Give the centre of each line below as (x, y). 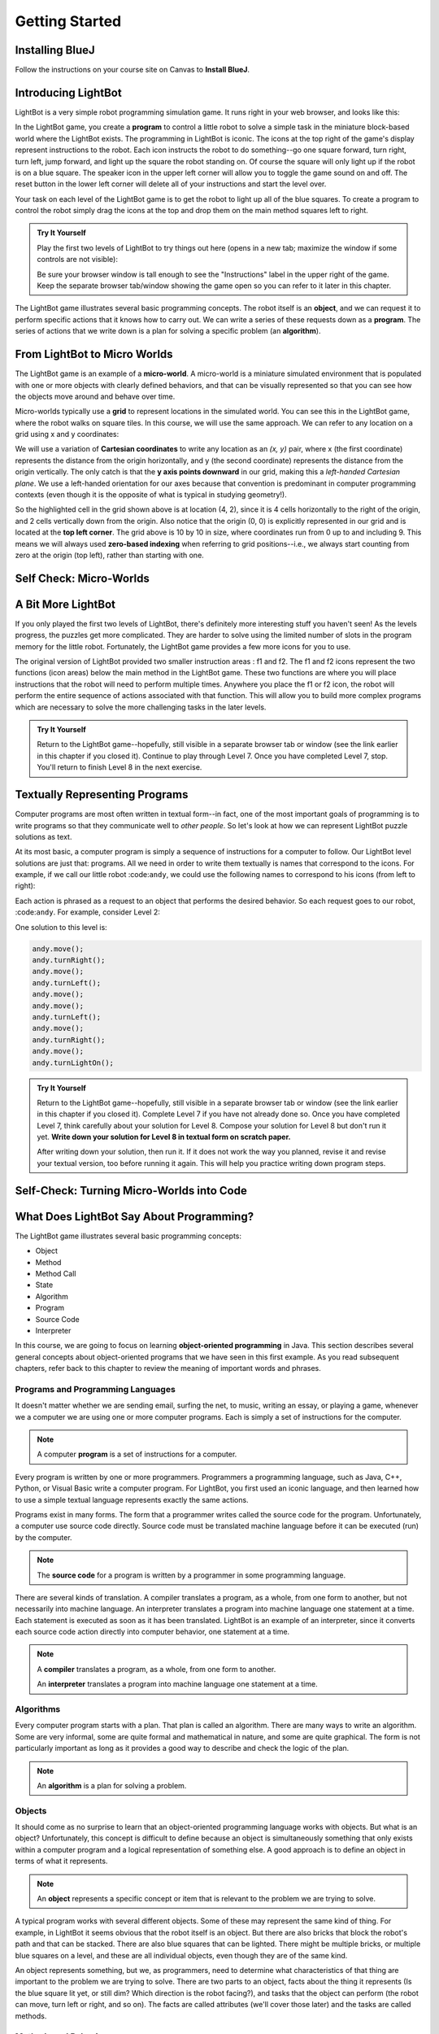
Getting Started (68, 21)
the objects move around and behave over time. (95, 396)
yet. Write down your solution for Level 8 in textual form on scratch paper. (164, 1137)
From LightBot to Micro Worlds (94, 354)
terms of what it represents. (61, 1861)
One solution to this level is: (61, 927)
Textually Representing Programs (102, 794)
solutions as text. (43, 836)
